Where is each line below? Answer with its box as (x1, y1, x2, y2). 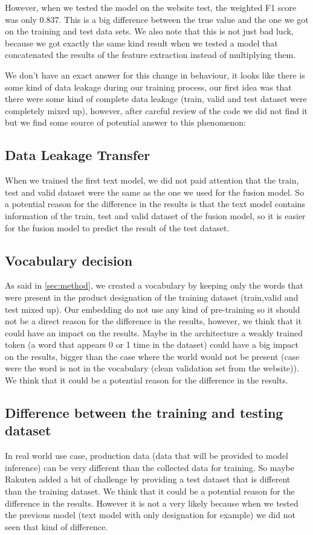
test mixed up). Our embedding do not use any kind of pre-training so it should (5, 303, 300, 315)
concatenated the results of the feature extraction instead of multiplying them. (5, 48, 296, 61)
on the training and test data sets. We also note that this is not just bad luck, (5, 25, 294, 37)
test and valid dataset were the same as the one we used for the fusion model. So (5, 185, 305, 198)
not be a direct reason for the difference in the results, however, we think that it (5, 315, 302, 327)
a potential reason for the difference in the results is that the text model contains (5, 197, 306, 210)
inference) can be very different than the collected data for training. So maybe (5, 461, 294, 473)
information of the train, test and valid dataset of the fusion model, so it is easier (5, 209, 306, 222)
